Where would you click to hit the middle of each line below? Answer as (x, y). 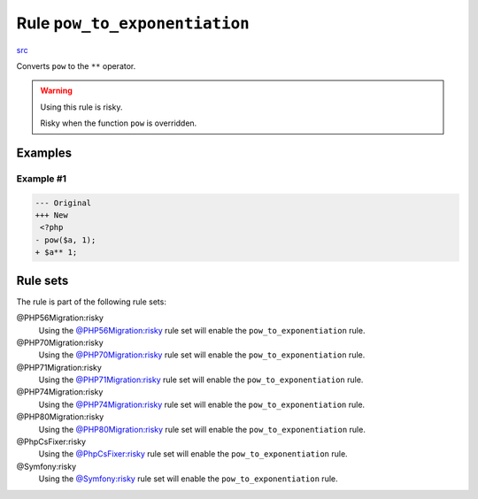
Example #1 (41, 179)
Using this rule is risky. (81, 107)
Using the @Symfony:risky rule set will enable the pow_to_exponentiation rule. (188, 479)
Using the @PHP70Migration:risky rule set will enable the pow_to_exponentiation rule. (202, 355)
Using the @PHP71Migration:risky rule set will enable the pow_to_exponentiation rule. (201, 380)
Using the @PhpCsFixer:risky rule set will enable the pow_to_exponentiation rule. (193, 454)
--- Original (63, 203)
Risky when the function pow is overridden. (119, 123)
